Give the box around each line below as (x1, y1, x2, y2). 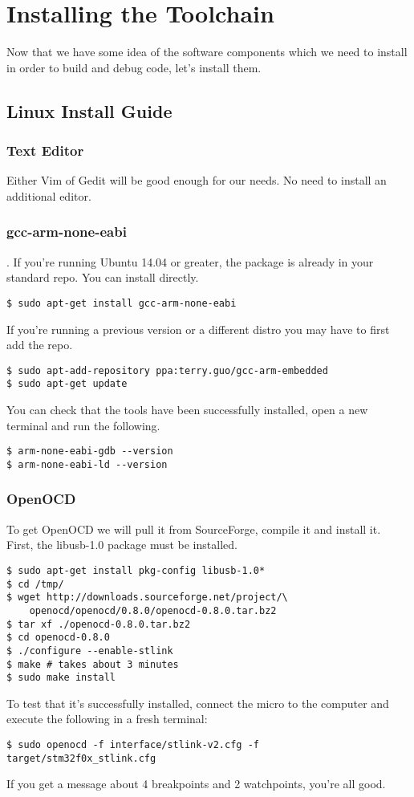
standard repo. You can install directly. (6, 269, 199, 286)
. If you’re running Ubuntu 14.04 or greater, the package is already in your (6, 253, 374, 270)
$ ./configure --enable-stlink (6, 645, 173, 657)
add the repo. (6, 336, 73, 353)
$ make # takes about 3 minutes (6, 658, 179, 670)
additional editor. (6, 187, 91, 204)
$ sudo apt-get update (6, 378, 128, 390)
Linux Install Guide (6, 98, 172, 123)
